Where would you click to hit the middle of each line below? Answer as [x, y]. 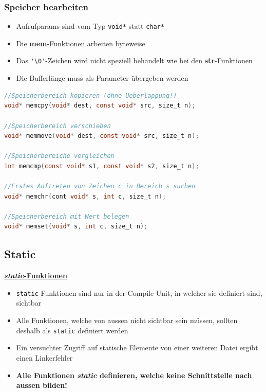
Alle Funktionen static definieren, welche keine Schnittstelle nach [134, 375]
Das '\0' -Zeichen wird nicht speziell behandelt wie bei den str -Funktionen [134, 60]
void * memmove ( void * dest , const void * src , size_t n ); [102, 136]
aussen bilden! [42, 385]
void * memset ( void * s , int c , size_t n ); [76, 227]
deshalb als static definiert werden [72, 330]
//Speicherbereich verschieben [58, 126]
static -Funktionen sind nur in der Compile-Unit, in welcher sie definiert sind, [139, 292]
